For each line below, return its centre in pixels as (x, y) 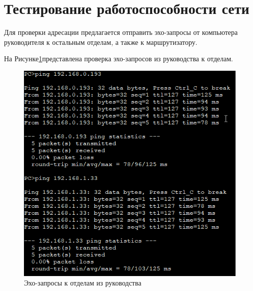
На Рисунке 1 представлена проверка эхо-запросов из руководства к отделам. (119, 59)
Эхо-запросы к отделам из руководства (83, 283)
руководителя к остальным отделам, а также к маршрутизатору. (101, 42)
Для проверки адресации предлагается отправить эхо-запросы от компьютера (121, 32)
